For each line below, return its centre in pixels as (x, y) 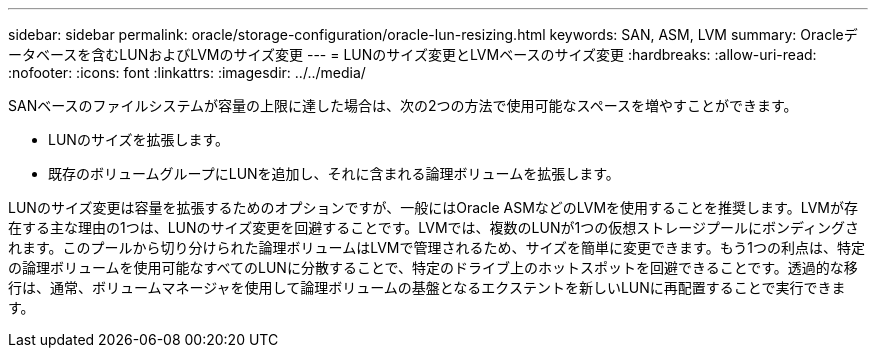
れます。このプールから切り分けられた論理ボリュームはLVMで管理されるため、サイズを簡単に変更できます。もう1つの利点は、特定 (436, 247)
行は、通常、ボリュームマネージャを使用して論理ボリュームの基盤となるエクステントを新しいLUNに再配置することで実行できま (427, 287)
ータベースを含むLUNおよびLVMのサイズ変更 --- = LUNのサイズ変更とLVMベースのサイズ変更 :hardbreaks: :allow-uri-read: (412, 54)
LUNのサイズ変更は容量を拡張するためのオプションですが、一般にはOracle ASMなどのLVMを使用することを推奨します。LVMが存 (433, 207)
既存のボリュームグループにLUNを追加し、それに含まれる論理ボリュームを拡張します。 (334, 173)
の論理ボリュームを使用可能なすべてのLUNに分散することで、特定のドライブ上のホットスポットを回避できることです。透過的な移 (433, 267)
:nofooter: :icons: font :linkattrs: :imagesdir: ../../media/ (187, 72)
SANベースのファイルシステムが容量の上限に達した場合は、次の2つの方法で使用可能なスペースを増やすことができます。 (403, 105)
